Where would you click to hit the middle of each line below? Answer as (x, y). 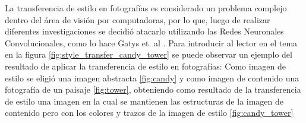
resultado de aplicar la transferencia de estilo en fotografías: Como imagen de (145, 66)
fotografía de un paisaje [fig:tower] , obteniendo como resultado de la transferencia (153, 89)
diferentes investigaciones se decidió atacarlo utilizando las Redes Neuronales (144, 31)
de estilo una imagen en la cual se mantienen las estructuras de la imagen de (144, 101)
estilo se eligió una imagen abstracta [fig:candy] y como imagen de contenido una (152, 78)
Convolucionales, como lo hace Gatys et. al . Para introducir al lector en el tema (151, 42)
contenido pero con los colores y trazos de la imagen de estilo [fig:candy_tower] (149, 113)
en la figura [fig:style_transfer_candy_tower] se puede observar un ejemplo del (149, 54)
